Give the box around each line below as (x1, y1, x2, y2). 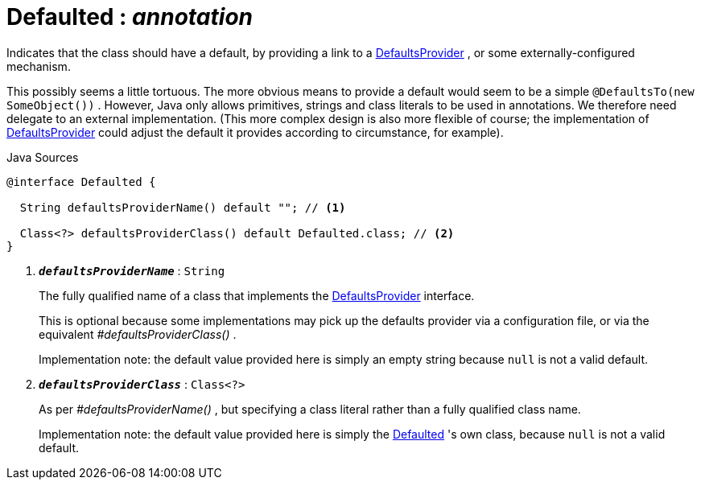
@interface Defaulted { (6, 175, 156, 188)
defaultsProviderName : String (39, 263, 225, 278)
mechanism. (6, 59, 71, 73)
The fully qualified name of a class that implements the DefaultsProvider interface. (39, 288, 475, 303)
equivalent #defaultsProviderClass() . (39, 327, 237, 341)
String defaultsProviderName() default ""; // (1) (19, 200, 346, 214)
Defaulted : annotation (6, 3, 253, 31)
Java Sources (6, 150, 79, 164)
